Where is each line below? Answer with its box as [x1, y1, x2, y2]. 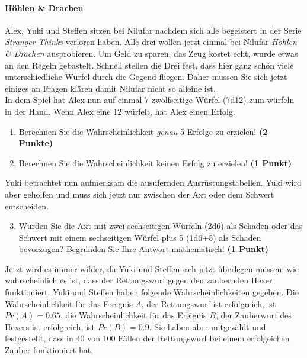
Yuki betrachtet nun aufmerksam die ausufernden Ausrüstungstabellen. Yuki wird [5, 176, 302, 189]
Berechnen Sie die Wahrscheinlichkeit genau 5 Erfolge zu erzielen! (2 [18, 125, 268, 137]
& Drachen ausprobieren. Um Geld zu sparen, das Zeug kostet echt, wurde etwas [5, 47, 298, 59]
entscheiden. [5, 199, 49, 212]
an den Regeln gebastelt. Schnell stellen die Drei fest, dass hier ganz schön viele [5, 59, 294, 71]
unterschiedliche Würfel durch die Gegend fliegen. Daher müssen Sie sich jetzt [5, 70, 287, 83]
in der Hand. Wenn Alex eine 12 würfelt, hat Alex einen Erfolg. [5, 105, 235, 117]
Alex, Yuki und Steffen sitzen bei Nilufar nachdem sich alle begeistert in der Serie [5, 24, 302, 36]
